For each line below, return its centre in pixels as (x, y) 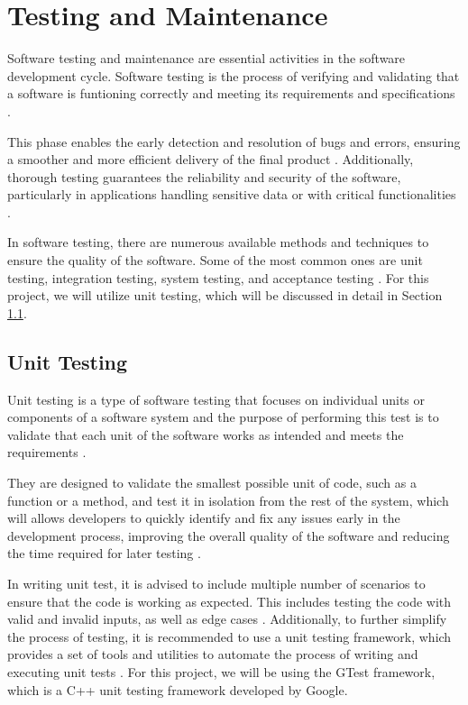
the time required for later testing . (104, 553)
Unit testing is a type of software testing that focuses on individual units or (216, 399)
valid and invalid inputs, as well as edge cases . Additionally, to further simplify (227, 619)
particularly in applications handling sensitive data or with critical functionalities (232, 194)
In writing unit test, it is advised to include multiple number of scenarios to (216, 583)
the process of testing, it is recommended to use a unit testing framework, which (229, 636)
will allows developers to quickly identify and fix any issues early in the (204, 518)
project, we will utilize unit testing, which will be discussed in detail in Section (225, 295)
